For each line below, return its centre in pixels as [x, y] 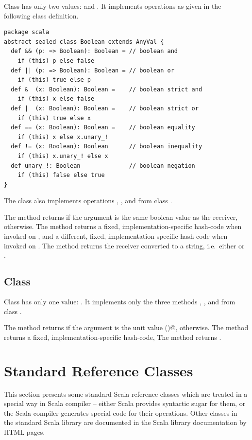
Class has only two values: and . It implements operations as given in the [113, 6]
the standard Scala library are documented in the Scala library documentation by [125, 422]
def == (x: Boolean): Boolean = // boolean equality [103, 128]
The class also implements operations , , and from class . [88, 201]
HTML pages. [25, 431]
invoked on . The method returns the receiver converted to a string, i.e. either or [124, 245]
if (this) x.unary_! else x [63, 156]
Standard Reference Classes [99, 370]
